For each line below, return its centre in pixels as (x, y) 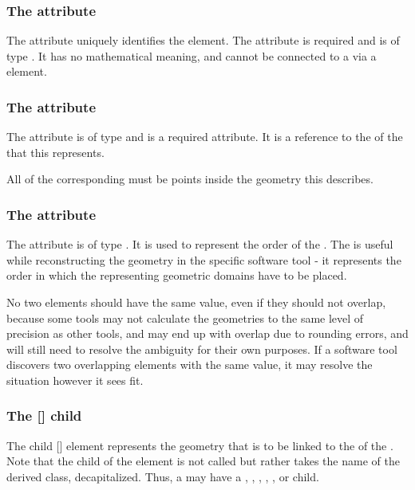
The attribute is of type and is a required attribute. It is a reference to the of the (205, 137)
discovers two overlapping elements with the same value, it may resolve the (190, 365)
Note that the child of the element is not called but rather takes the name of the (203, 461)
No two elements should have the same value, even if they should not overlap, (196, 302)
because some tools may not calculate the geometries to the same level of (185, 318)
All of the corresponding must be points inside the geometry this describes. (190, 179)
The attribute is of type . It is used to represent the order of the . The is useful (200, 244)
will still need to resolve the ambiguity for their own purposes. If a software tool (202, 349)
